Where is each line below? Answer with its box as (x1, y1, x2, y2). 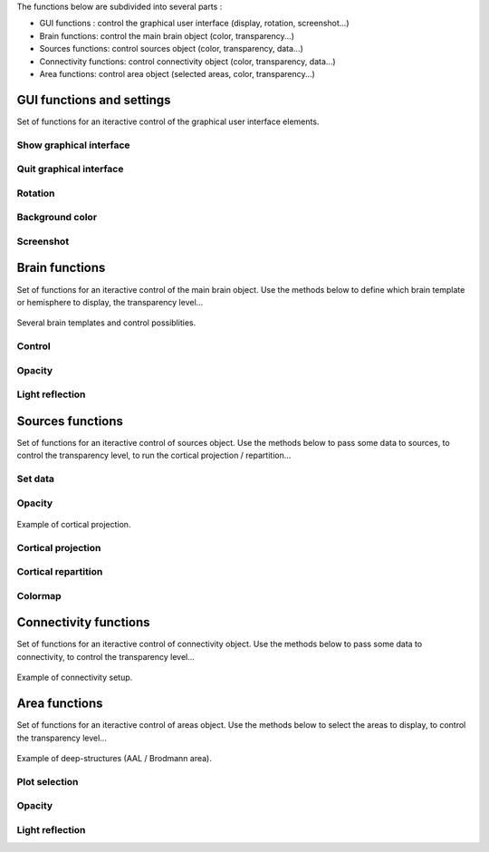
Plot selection (16, 775, 79, 788)
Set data (16, 472, 54, 485)
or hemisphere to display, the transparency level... (16, 296, 204, 307)
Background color (16, 211, 98, 224)
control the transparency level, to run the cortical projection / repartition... (16, 450, 292, 461)
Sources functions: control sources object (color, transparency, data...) (39, 44, 303, 54)
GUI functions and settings (16, 92, 171, 108)
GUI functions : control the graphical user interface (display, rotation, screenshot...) (39, 18, 350, 29)
